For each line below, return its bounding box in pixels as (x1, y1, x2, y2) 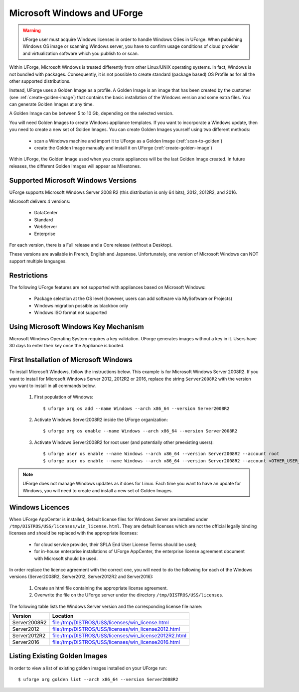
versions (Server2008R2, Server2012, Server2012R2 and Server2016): (9, 573, 154, 580)
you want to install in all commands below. (9, 383, 96, 389)
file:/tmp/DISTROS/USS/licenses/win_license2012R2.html (52, 632, 187, 639)
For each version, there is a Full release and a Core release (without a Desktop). (9, 242, 173, 248)
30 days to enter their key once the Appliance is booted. (9, 343, 125, 349)
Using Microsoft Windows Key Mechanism (9, 322, 144, 331)
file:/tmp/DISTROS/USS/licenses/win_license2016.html (52, 639, 180, 645)
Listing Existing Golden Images (9, 652, 108, 660)
